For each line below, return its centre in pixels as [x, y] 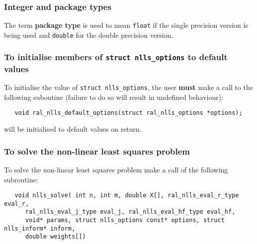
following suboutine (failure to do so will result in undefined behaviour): [114, 97]
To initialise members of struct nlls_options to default [116, 57]
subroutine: [21, 179]
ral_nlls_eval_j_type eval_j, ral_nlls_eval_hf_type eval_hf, [130, 212]
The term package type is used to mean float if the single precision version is [126, 25]
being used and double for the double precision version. [89, 35]
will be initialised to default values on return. [73, 129]
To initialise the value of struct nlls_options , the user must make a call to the [128, 87]
